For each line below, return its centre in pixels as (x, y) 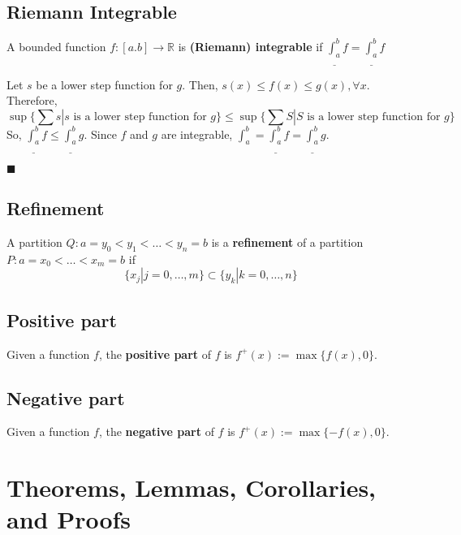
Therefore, (32, 100)
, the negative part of (156, 431)
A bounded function (56, 46)
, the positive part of (155, 354)
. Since (100, 134)
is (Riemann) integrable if (250, 46)
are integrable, (197, 134)
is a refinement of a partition (287, 242)
